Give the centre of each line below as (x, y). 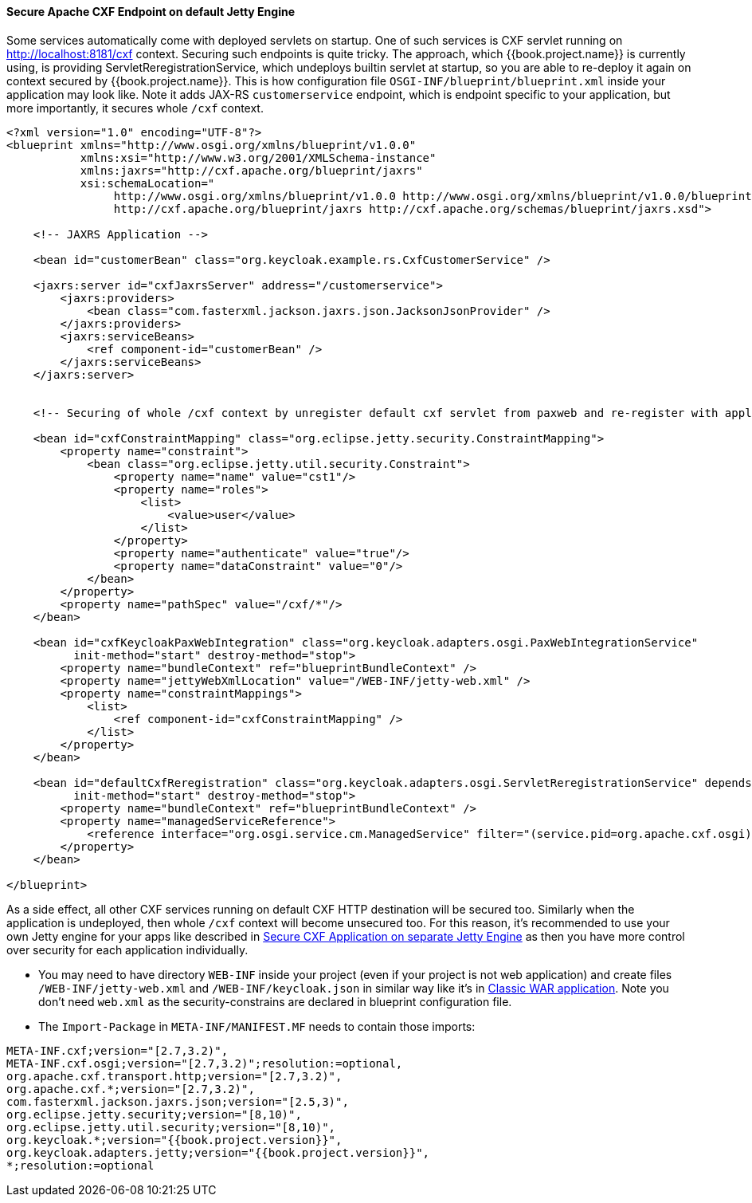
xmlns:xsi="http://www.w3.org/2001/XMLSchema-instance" (258, 157)
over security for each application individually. (127, 949)
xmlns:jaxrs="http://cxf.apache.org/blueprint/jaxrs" (251, 170)
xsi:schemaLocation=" (147, 183)
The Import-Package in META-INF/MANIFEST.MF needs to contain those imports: (257, 1026)
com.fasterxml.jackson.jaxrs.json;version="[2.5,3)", (178, 1101)
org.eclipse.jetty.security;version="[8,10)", (154, 1114)
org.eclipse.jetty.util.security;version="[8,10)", (171, 1127)
